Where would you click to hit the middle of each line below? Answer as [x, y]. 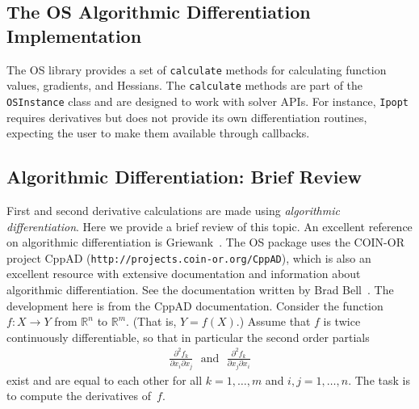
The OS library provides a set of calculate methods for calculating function [197, 69]
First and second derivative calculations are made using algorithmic [173, 210]
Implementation [74, 35]
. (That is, [151, 321]
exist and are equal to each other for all [105, 379]
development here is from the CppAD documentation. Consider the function [195, 305]
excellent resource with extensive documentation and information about [184, 274]
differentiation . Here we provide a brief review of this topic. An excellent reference [209, 226]
